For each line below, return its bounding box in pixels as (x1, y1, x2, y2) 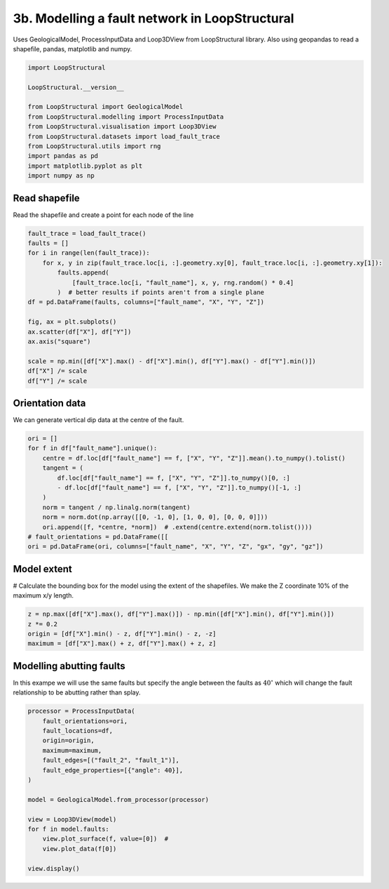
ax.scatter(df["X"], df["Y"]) (27, 327, 132, 336)
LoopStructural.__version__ (27, 83, 124, 91)
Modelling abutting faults (13, 660, 125, 672)
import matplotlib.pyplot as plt (27, 162, 143, 170)
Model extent (13, 562, 73, 575)
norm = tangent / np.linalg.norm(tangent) (42, 503, 191, 511)
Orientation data (13, 397, 86, 409)
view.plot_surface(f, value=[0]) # (42, 835, 168, 843)
